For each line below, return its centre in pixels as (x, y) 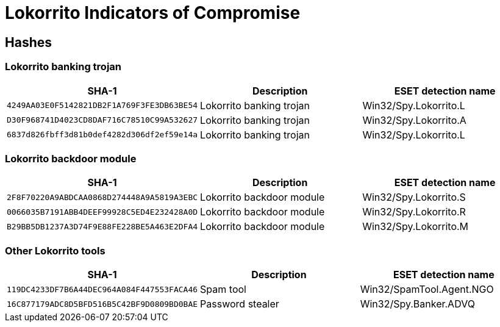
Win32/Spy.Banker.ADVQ (417, 304)
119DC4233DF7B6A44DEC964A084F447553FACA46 (102, 289)
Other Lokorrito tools (55, 250)
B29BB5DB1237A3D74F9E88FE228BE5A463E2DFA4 (102, 226)
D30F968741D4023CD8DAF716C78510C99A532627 (102, 120)
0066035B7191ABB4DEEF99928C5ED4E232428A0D (102, 212)
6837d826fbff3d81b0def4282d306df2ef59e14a (102, 135)
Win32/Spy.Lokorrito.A (414, 120)
